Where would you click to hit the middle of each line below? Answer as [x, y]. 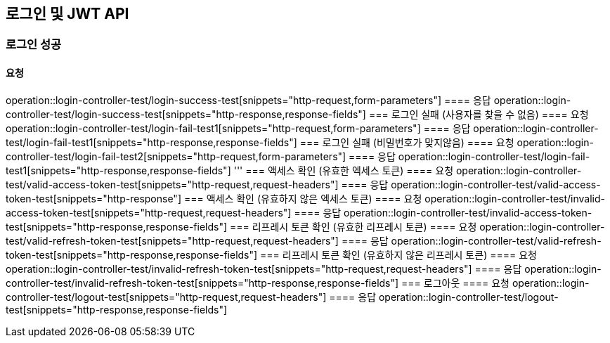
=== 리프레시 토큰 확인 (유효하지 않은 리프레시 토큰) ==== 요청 [398, 254]
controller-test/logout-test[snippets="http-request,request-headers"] [166, 297]
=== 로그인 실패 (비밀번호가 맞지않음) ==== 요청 [407, 142]
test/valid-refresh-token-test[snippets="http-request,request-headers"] [172, 240]
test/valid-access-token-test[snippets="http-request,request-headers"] [172, 184]
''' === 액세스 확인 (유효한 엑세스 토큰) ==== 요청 [344, 170]
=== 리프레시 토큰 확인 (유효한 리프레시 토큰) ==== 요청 [353, 226]
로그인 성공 [34, 45]
